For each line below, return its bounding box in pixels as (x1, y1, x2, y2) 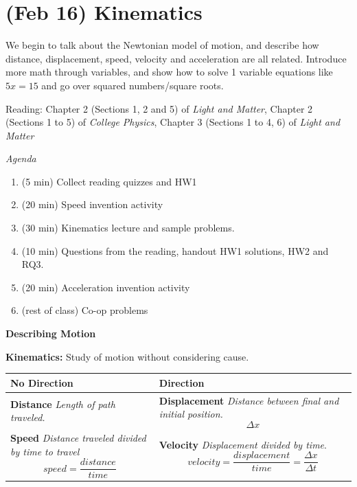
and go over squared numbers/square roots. (41, 78, 224, 92)
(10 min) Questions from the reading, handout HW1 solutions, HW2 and (21, 243, 329, 258)
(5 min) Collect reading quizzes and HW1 (21, 174, 197, 188)
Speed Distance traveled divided (10, 431, 146, 444)
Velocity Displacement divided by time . (159, 437, 327, 451)
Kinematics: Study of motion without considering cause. (5, 349, 249, 363)
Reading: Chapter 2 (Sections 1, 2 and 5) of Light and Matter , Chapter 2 (5, 101, 313, 115)
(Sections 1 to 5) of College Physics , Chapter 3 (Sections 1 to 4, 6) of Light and (5, 115, 341, 129)
